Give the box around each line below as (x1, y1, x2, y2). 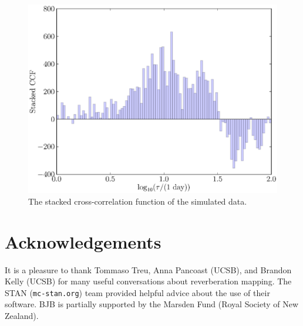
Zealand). (5, 310, 39, 322)
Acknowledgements (5, 229, 161, 253)
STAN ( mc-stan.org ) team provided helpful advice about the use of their (5, 286, 270, 298)
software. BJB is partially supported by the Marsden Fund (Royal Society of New (5, 298, 299, 310)
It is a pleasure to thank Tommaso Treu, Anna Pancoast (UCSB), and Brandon (5, 263, 292, 276)
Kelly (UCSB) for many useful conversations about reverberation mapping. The (5, 275, 292, 287)
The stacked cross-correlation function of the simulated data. (28, 195, 247, 207)
